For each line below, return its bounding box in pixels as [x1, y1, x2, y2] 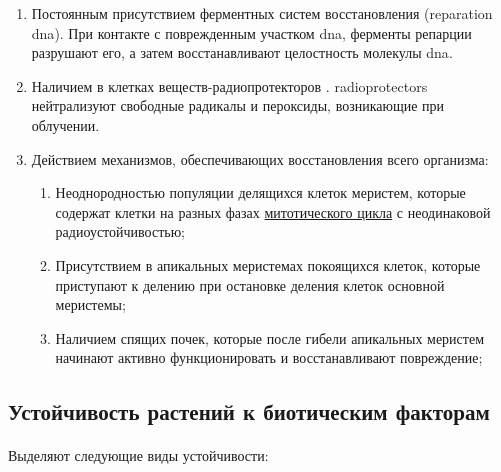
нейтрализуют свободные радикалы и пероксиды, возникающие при [31, 95, 445, 116]
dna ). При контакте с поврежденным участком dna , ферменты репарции [31, 22, 472, 43]
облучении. [31, 114, 100, 135]
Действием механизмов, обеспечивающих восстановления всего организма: [31, 148, 489, 169]
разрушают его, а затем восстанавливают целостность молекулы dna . [31, 42, 453, 63]
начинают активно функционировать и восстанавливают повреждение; [55, 347, 483, 368]
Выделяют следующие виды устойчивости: [8, 445, 269, 466]
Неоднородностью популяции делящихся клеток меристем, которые [55, 182, 466, 203]
